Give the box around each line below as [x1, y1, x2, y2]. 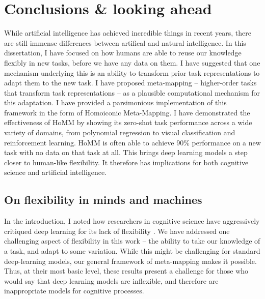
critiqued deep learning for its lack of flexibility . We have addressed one [4, 225, 230, 236]
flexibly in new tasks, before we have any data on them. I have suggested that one [4, 57, 260, 68]
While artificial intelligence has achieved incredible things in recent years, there [4, 27, 251, 38]
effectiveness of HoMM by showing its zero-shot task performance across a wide [4, 117, 252, 128]
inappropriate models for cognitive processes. [4, 285, 144, 296]
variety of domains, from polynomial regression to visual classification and [4, 127, 235, 138]
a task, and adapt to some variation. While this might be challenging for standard [4, 246, 260, 256]
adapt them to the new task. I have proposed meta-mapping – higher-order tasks [4, 77, 257, 88]
